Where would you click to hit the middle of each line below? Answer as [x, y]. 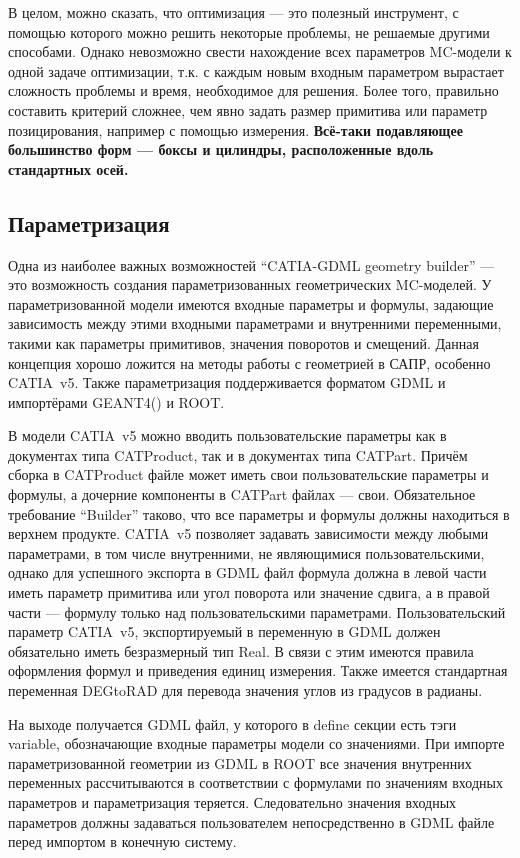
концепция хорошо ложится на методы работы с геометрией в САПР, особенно [249, 362]
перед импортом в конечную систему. [122, 841]
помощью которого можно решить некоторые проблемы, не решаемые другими [249, 31]
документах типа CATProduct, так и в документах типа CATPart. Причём [238, 454]
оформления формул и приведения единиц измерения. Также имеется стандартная [258, 670]
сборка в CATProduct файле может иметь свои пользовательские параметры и [248, 474]
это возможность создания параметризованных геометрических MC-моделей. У [250, 284]
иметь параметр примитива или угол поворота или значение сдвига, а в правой [249, 592]
